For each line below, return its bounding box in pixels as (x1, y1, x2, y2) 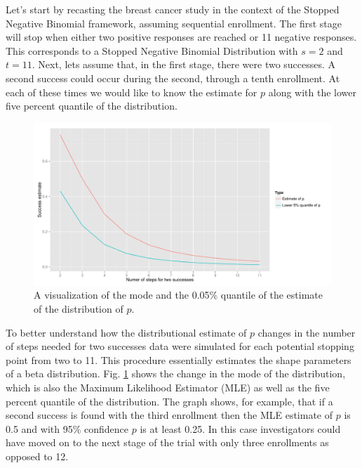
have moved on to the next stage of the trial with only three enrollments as (6, 435, 329, 450)
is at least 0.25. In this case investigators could (140, 421, 341, 436)
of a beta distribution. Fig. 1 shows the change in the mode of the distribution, (6, 366, 346, 381)
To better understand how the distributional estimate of (6, 325, 247, 339)
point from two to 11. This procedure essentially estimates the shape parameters (6, 352, 351, 367)
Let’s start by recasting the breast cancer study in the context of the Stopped (6, 2, 340, 16)
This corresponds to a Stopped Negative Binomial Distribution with (6, 43, 298, 58)
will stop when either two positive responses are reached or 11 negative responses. (6, 30, 357, 44)
